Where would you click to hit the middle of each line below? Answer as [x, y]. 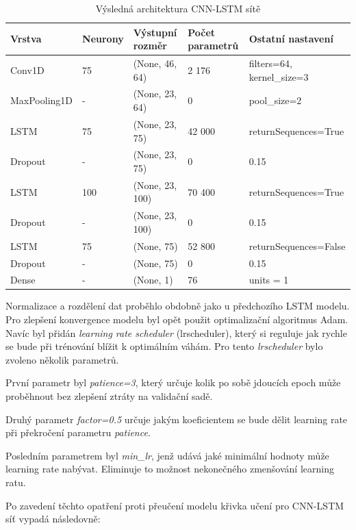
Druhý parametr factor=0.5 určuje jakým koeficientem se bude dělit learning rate [177, 419]
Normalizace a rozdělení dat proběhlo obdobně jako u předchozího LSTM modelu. [178, 306]
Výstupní [155, 32]
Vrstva [26, 39]
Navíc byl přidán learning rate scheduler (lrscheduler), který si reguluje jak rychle [176, 332]
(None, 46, [155, 63]
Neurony [103, 39]
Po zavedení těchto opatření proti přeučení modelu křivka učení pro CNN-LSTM [175, 505]
